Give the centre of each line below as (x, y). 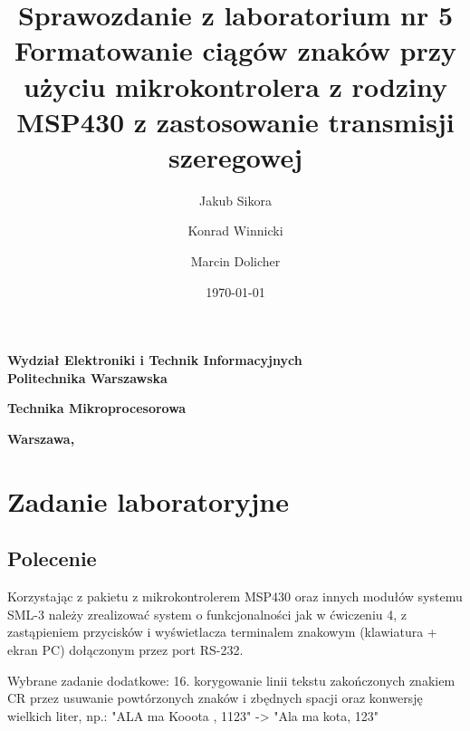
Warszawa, (41, 439)
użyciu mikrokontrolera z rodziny (235, 86)
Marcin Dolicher (235, 261)
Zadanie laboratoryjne (148, 500)
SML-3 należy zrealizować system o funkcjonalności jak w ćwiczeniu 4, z (207, 614)
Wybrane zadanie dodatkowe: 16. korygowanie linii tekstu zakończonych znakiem (231, 680)
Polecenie (52, 558)
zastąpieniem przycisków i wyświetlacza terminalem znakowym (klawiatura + (222, 632)
